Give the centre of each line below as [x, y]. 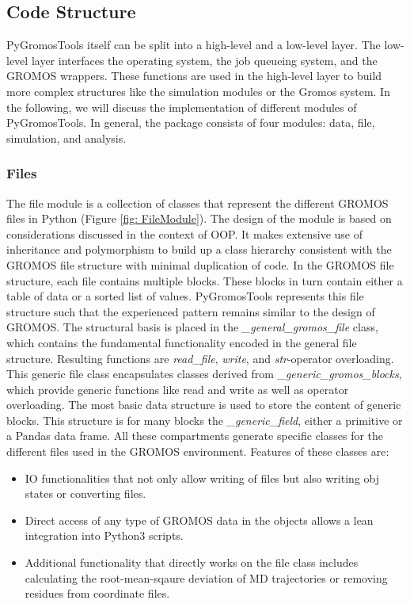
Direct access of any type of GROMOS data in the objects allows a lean [199, 520]
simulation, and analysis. [66, 138]
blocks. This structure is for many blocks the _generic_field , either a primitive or [205, 420]
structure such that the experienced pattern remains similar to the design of [191, 311]
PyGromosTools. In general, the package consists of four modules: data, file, [191, 122]
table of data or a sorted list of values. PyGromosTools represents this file [185, 296]
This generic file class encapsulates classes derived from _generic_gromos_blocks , [204, 374]
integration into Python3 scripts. [104, 535]
